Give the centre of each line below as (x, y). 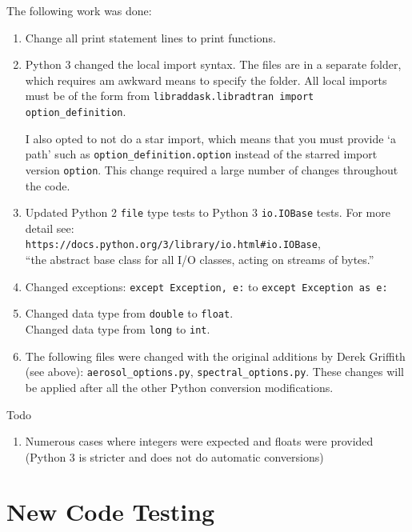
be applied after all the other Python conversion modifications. (179, 387)
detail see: (50, 228)
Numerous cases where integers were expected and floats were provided (199, 441)
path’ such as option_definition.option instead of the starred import (201, 154)
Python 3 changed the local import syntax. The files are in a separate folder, (213, 64)
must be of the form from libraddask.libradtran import (170, 96)
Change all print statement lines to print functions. (150, 37)
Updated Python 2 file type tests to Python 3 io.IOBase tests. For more (208, 212)
